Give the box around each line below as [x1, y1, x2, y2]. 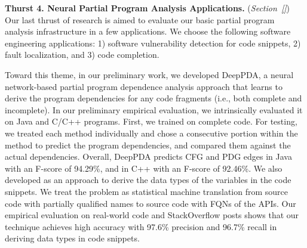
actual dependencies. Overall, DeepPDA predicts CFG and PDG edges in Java [5, 150, 292, 163]
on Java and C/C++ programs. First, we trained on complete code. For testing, [5, 115, 297, 128]
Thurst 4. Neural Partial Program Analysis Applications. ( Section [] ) [5, 2, 290, 14]
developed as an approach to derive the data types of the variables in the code [5, 173, 291, 186]
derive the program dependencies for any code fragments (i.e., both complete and [5, 92, 302, 104]
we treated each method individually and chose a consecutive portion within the [5, 126, 298, 139]
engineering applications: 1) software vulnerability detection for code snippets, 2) [5, 36, 301, 49]
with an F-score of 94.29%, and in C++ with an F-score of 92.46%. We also [5, 162, 283, 174]
